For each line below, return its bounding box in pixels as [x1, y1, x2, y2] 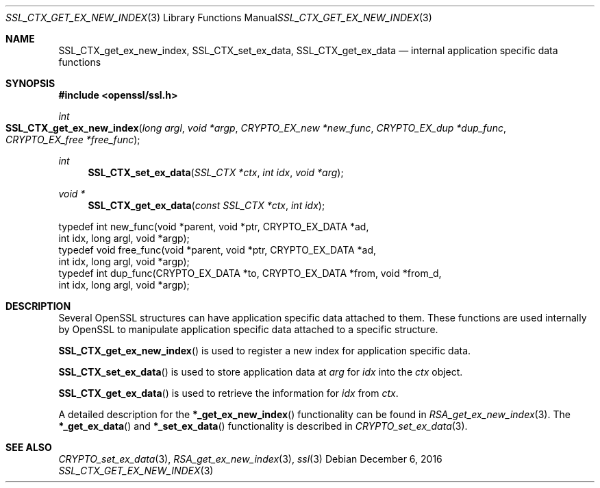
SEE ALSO [5, 441, 52, 453]
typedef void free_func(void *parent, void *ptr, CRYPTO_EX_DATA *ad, [58, 244, 377, 256]
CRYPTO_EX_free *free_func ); [5, 134, 140, 145]
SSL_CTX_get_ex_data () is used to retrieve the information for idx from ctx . [58, 387, 399, 399]
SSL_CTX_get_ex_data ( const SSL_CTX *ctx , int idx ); [88, 199, 325, 211]
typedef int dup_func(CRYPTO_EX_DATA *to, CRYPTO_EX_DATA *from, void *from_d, [58, 267, 442, 279]
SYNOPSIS [5, 77, 55, 89]
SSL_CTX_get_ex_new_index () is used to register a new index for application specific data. [58, 345, 471, 356]
